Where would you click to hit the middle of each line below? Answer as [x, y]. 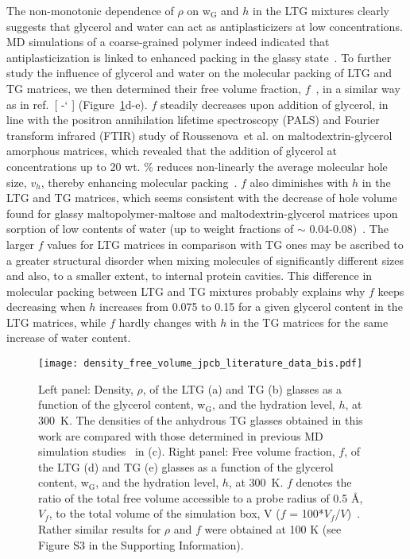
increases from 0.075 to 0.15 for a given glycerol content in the [251, 307]
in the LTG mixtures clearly [321, 10]
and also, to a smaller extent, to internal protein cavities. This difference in [190, 276]
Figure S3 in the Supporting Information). [141, 544]
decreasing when [46, 307]
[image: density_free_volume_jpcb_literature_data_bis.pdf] [201, 364]
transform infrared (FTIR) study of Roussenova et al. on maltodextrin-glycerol [199, 135]
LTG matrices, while [56, 322]
